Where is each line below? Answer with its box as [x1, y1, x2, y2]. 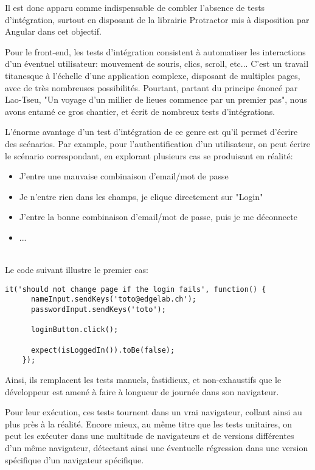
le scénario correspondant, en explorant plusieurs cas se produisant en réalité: [5, 149, 293, 162]
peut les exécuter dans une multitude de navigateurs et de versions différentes [5, 429, 294, 442]
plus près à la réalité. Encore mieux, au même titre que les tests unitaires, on [5, 417, 292, 430]
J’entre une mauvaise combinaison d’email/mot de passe [19, 170, 229, 182]
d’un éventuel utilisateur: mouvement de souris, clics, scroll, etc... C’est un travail [5, 57, 309, 70]
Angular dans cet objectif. [5, 25, 102, 38]
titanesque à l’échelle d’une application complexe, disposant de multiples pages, [5, 69, 300, 81]
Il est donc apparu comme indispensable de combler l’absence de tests [5, 1, 265, 13]
